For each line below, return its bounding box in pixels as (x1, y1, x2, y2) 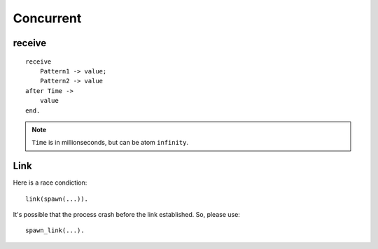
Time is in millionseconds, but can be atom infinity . (31, 138, 189, 147)
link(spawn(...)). (25, 194, 89, 203)
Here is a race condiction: (13, 178, 87, 187)
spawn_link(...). (25, 227, 85, 234)
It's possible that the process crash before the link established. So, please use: (13, 210, 241, 218)
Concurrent (13, 10, 82, 26)
